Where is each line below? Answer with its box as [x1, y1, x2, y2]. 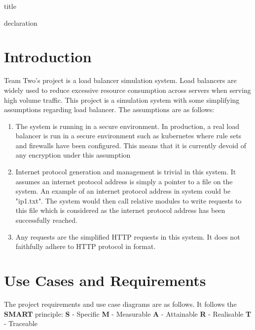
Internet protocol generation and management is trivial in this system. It [15, 166, 236, 177]
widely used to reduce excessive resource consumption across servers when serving [4, 84, 251, 95]
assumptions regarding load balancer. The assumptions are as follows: [4, 104, 215, 115]
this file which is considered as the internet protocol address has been [15, 205, 225, 215]
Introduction [4, 46, 92, 67]
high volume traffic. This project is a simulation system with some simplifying [4, 94, 240, 105]
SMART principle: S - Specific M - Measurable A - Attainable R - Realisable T [4, 308, 252, 319]
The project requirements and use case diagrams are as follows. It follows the [4, 298, 237, 309]
